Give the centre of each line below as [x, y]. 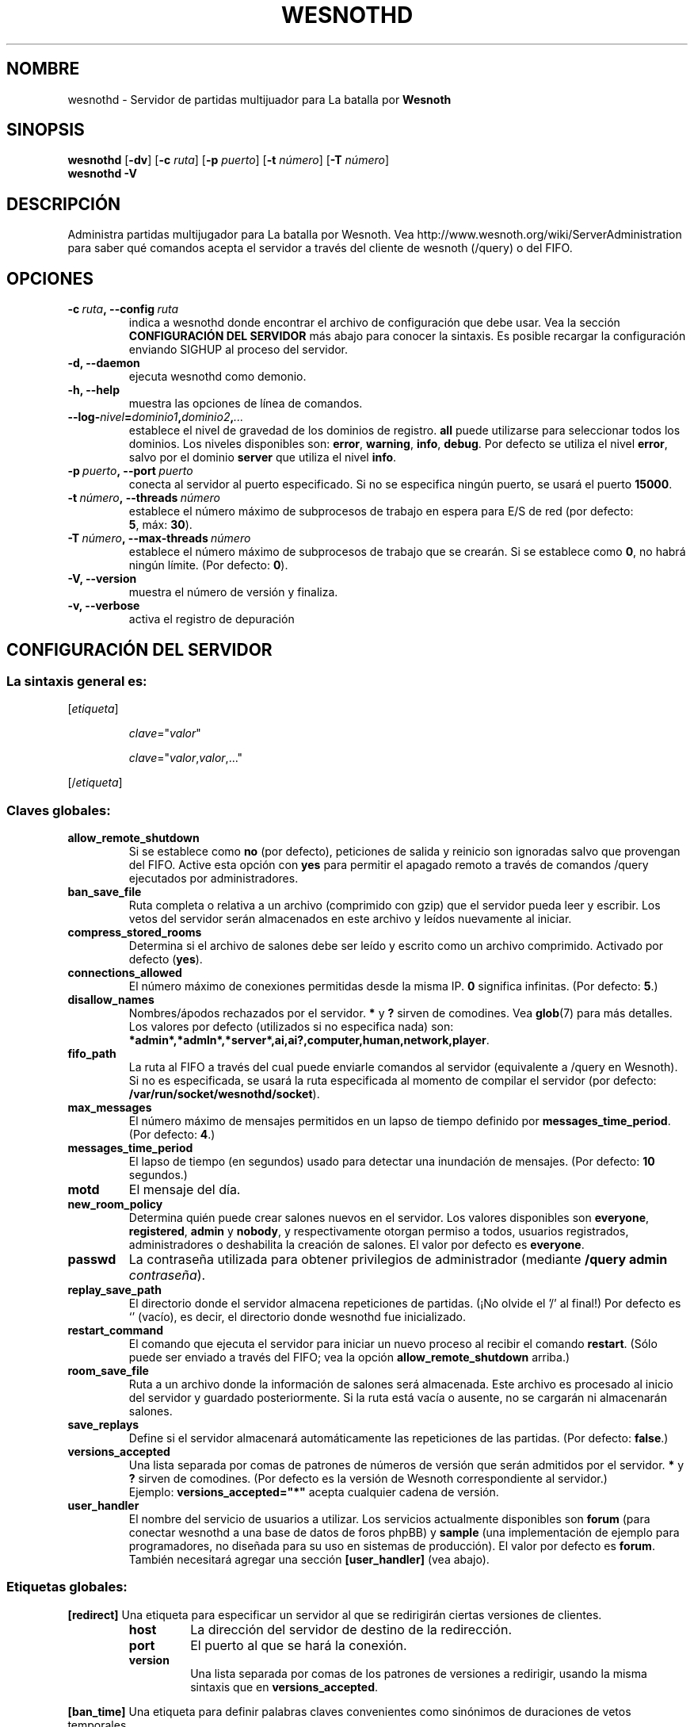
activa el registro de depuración [212, 619]
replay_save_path [114, 1290]
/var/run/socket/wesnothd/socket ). [224, 1094]
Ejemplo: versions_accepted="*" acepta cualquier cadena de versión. [314, 1492]
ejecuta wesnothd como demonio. [217, 377]
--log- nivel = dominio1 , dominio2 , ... [156, 417]
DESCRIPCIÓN [64, 204]
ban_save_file [105, 892]
